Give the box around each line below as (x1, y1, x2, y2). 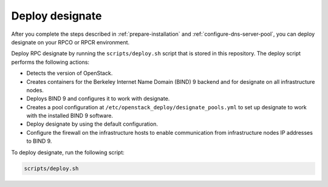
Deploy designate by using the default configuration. (26, 120, 158, 127)
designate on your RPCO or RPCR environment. (11, 38, 130, 46)
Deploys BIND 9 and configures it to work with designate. (26, 95, 170, 103)
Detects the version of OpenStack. (26, 70, 113, 77)
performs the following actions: (11, 58, 90, 66)
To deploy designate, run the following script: (11, 149, 125, 156)
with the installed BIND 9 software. (26, 112, 114, 120)
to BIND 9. (26, 137, 52, 145)
